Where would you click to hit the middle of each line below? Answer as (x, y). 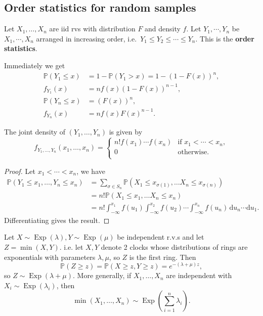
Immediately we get (35, 65)
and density (163, 29)
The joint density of (35, 132)
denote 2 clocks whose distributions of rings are (174, 246)
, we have (91, 171)
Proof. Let (20, 171)
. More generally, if (102, 275)
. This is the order (225, 38)
